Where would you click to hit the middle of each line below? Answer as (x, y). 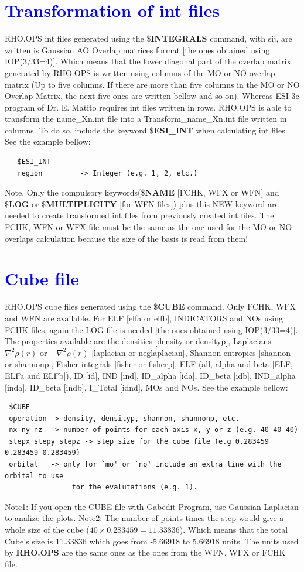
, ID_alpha (156, 375)
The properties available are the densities (78, 341)
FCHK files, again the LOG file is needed (79, 329)
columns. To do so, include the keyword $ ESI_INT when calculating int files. (146, 130)
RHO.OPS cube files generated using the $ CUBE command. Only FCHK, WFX (151, 306)
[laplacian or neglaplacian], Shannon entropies (174, 352)
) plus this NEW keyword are (226, 203)
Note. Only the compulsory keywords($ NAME (90, 192)
